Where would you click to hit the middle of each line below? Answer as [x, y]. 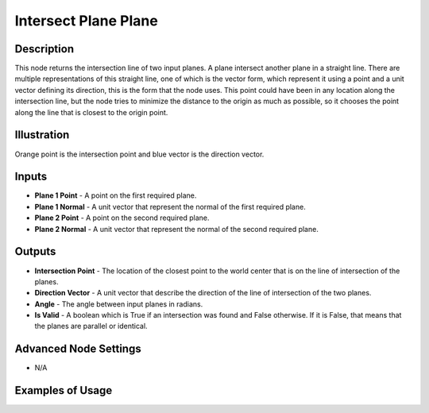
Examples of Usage [64, 390]
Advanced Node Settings [78, 349]
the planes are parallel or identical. [91, 326]
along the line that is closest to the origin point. [91, 112]
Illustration [42, 135]
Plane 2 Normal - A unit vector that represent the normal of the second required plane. [177, 229]
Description [44, 49]
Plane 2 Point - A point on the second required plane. [122, 218]
